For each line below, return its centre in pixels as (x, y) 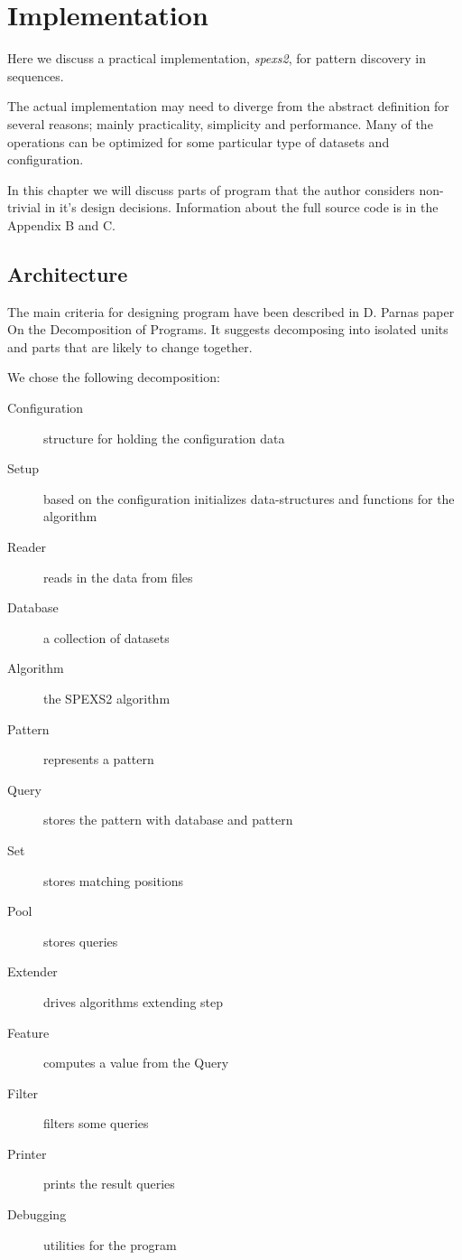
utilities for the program (110, 1244)
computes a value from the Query (136, 1063)
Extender (32, 971)
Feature (28, 1032)
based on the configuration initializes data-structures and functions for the (249, 498)
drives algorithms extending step (134, 1001)
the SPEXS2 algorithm (107, 698)
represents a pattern (99, 759)
